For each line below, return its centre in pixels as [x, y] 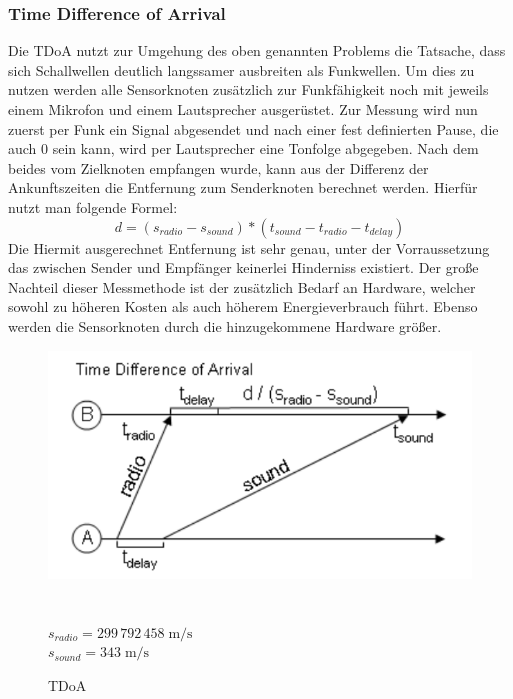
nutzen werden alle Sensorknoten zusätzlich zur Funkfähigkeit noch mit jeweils [248, 89]
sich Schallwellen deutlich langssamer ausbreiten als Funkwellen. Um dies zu [241, 69]
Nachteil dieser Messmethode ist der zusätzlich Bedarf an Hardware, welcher [242, 286]
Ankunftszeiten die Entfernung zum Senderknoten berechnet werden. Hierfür [243, 187]
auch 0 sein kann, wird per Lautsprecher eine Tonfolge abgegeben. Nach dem [243, 148]
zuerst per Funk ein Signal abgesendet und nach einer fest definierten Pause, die [253, 128]
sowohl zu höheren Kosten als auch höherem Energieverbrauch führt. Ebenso [243, 306]
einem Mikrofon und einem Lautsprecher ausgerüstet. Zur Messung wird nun [243, 109]
